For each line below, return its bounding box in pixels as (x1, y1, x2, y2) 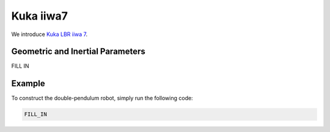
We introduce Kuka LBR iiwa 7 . (11, 31, 88, 38)
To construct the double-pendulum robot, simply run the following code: (11, 95, 193, 102)
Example (11, 78, 45, 89)
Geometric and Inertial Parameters (11, 46, 146, 57)
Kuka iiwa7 (11, 9, 68, 23)
